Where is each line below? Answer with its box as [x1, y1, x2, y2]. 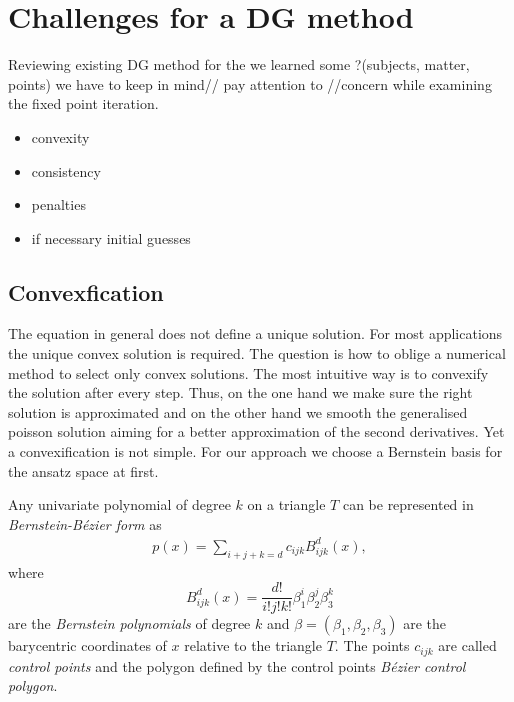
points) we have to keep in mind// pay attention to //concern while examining [8, 73, 492, 94]
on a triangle [247, 494, 326, 515]
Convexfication [8, 276, 164, 307]
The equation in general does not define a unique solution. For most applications [8, 323, 503, 344]
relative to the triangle [184, 635, 322, 656]
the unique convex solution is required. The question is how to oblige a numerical [8, 343, 506, 364]
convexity [31, 126, 90, 147]
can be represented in [342, 494, 474, 515]
